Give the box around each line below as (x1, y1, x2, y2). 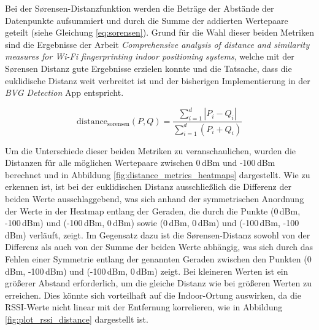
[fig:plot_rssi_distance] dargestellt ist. (5, 312, 148, 325)
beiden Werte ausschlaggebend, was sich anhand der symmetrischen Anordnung (5, 192, 304, 205)
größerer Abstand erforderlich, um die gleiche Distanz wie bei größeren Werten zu (5, 277, 312, 289)
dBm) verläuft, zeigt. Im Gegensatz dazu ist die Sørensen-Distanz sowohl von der (5, 228, 310, 241)
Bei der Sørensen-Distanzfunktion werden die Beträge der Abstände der (5, 2, 274, 14)
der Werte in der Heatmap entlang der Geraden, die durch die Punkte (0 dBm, (5, 204, 301, 217)
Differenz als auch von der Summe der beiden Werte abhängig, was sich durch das (5, 240, 313, 253)
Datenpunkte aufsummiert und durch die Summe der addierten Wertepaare (5, 14, 288, 26)
